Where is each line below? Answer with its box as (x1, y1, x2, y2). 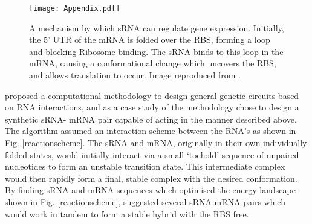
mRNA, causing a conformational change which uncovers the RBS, (29, 57, 276, 69)
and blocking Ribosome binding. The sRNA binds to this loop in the (29, 45, 284, 57)
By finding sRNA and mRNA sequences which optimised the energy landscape (5, 184, 296, 196)
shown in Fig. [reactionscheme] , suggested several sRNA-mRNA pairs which (5, 195, 285, 208)
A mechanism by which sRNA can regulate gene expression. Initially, (29, 21, 284, 34)
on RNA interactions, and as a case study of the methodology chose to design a (5, 101, 299, 114)
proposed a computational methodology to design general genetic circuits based (5, 89, 299, 101)
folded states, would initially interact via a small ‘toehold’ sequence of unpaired (5, 148, 299, 161)
